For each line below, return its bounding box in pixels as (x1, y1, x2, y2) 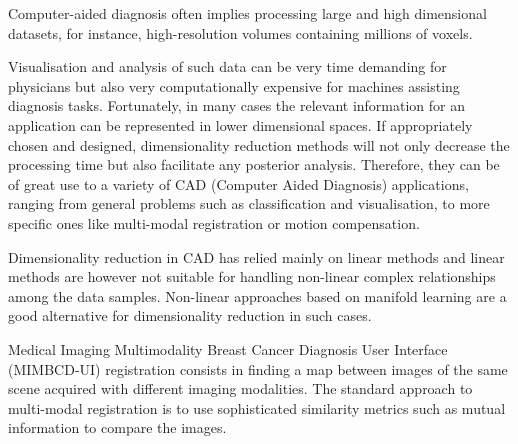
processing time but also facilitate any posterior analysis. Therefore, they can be (8, 154, 500, 175)
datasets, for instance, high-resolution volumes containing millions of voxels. (8, 22, 473, 43)
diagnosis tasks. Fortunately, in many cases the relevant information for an (8, 95, 466, 116)
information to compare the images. (8, 417, 227, 438)
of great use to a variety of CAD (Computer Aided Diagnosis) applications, (8, 173, 469, 194)
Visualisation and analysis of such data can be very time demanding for (8, 56, 447, 77)
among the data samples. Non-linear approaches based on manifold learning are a (8, 285, 507, 306)
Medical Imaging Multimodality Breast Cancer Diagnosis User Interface (8, 338, 448, 359)
